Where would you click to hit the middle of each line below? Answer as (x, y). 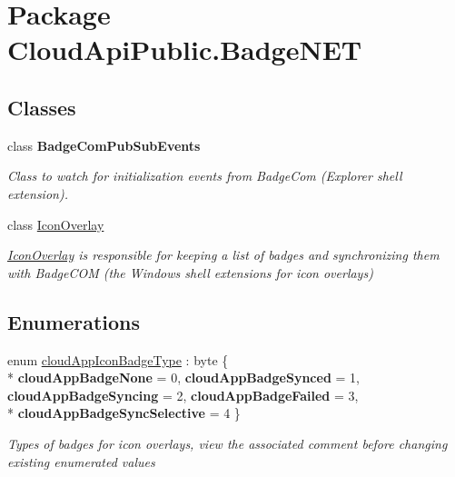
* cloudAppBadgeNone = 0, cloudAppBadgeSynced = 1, (183, 378)
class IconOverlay (56, 224)
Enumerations (74, 321)
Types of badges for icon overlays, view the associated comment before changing (227, 443)
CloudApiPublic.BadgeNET (185, 50)
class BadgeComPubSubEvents (104, 145)
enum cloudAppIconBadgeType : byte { (118, 359)
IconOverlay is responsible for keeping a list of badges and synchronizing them (223, 255)
